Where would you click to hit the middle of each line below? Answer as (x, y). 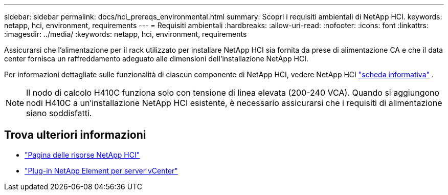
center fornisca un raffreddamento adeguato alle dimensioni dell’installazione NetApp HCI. (156, 59)
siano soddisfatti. (59, 113)
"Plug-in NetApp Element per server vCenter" (101, 170)
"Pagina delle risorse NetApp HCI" (82, 155)
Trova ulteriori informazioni (75, 135)
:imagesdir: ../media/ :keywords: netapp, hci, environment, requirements (126, 34)
